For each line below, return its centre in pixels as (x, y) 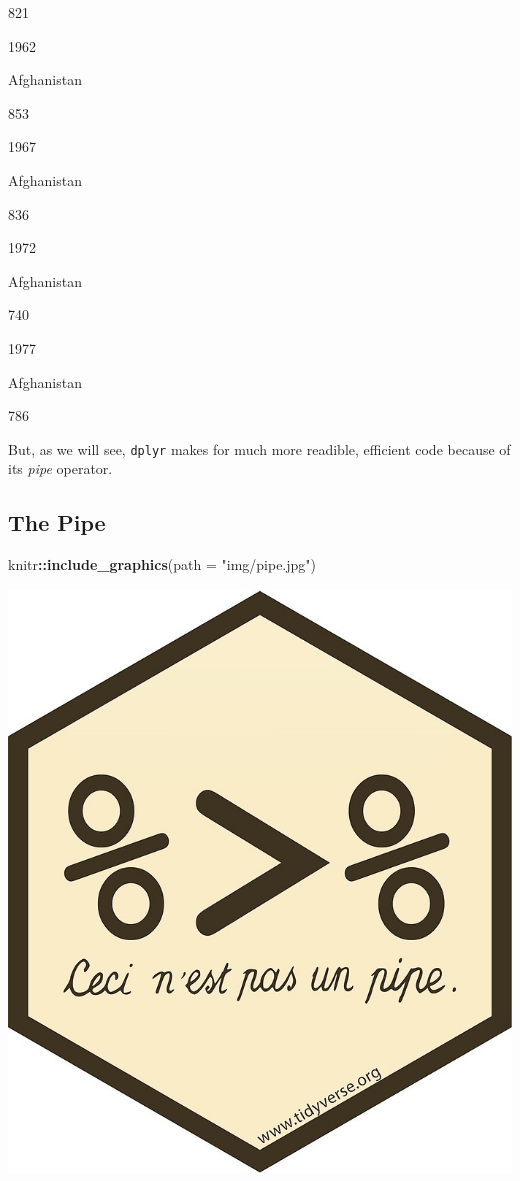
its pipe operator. (60, 468)
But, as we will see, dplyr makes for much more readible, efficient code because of (259, 448)
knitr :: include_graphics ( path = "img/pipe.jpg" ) (162, 564)
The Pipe (57, 522)
